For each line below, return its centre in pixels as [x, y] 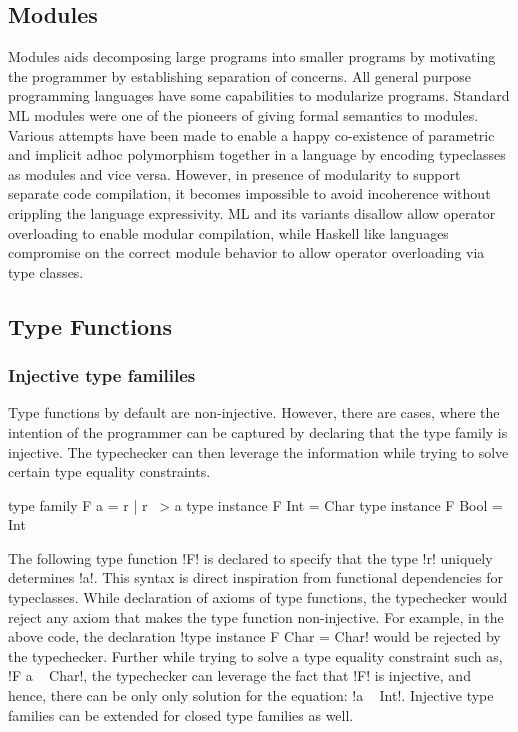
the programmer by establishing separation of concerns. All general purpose [240, 75]
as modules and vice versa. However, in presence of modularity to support [234, 173]
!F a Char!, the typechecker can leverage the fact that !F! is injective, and [239, 675]
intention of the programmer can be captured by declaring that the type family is [258, 431]
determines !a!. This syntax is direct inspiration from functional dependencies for [255, 577]
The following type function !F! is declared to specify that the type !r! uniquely [250, 557]
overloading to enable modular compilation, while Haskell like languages [228, 232]
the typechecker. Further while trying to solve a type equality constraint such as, [255, 655]
